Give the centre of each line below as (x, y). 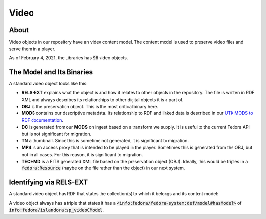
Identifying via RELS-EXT (49, 182)
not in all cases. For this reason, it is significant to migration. (82, 154)
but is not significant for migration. (56, 134)
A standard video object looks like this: (49, 83)
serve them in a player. (32, 49)
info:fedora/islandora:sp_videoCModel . (57, 210)
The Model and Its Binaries (51, 72)
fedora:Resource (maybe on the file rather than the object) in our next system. (103, 168)
